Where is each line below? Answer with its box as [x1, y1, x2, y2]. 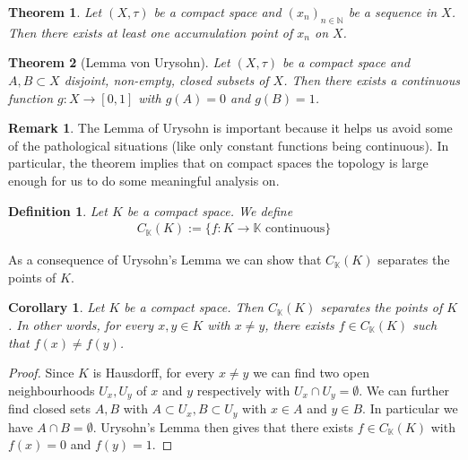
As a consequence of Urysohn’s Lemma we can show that [8, 250, 322, 269]
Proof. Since [8, 363, 74, 382]
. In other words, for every [8, 315, 154, 334]
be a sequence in [348, 3, 438, 21]
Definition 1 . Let [8, 201, 108, 220]
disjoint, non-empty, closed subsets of [64, 70, 269, 89]
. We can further [359, 380, 450, 399]
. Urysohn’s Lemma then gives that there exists [92, 417, 353, 436]
